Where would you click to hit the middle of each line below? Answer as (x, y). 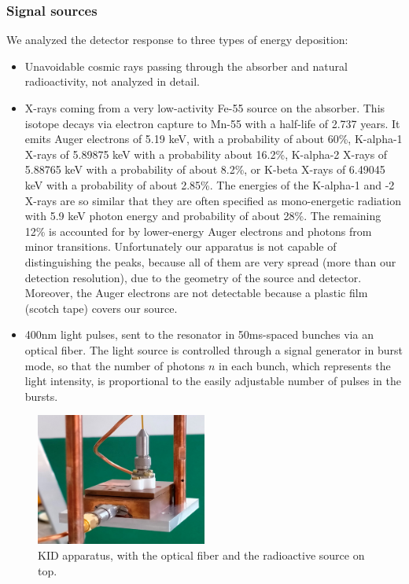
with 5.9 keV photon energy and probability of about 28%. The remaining (203, 216)
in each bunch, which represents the (305, 365)
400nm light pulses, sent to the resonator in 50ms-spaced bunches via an (199, 334)
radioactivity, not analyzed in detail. (112, 81)
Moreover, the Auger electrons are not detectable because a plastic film (196, 293)
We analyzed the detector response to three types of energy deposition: (177, 40)
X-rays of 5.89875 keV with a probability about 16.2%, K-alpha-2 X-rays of (206, 154)
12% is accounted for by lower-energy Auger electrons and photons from (198, 231)
